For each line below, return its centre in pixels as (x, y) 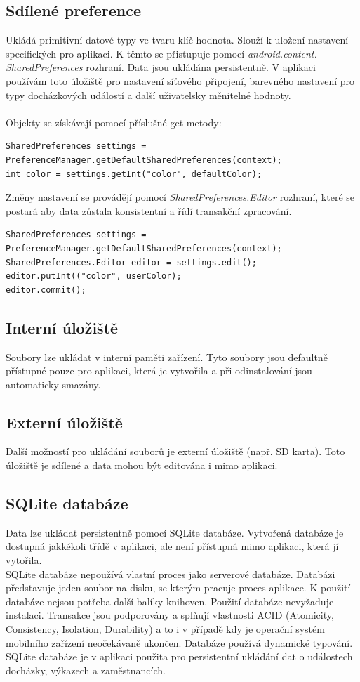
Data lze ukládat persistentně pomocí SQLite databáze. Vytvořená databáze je (175, 532)
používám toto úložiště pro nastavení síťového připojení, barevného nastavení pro (180, 80)
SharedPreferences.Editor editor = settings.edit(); (131, 262)
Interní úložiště (62, 327)
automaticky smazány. (53, 384)
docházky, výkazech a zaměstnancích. (86, 670)
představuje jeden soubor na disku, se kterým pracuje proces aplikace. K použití (178, 588)
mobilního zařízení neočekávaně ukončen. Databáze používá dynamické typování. (179, 642)
